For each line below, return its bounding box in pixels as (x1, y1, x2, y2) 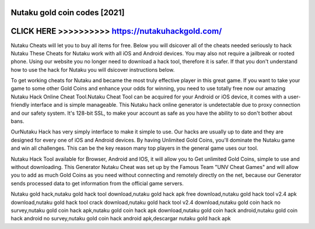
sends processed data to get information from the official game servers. (10, 179, 184, 186)
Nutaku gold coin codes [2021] (10, 8, 125, 17)
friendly (10, 101, 30, 108)
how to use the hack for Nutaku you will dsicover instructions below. (10, 66, 175, 73)
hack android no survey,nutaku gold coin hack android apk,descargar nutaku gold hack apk (10, 215, 231, 222)
